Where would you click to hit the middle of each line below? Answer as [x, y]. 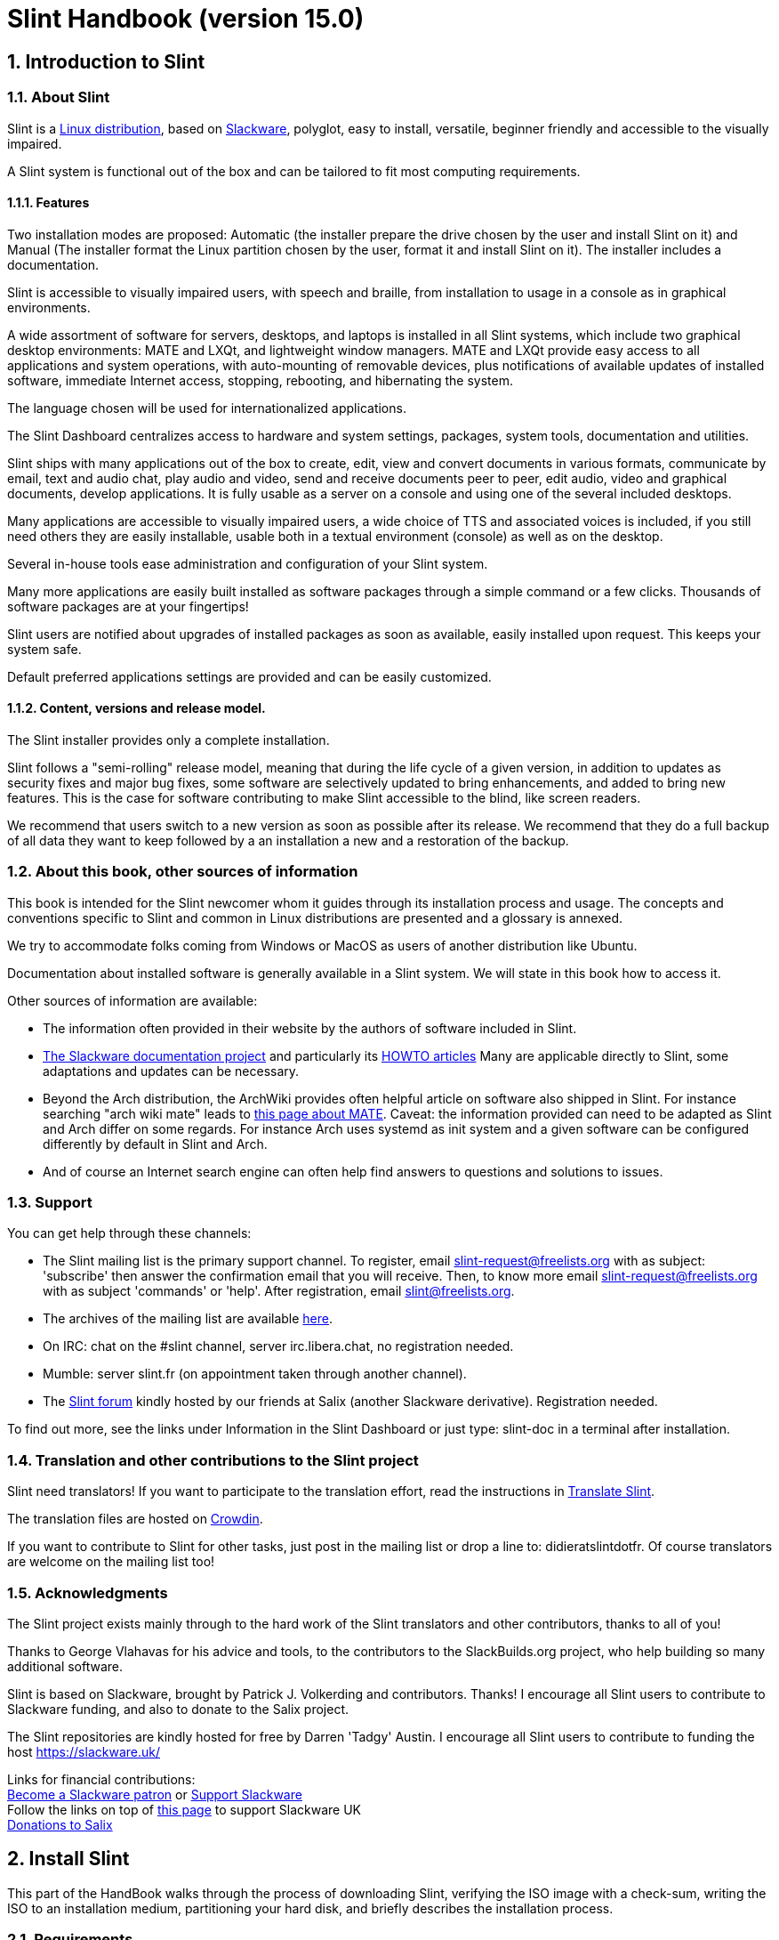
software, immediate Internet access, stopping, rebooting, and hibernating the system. [260, 380]
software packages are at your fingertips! [128, 606]
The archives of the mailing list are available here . [188, 1319]
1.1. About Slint [59, 97]
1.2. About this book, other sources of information [183, 872]
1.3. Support [50, 1203]
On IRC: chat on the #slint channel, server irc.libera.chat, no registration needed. [278, 1346]
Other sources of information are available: [133, 1000]
